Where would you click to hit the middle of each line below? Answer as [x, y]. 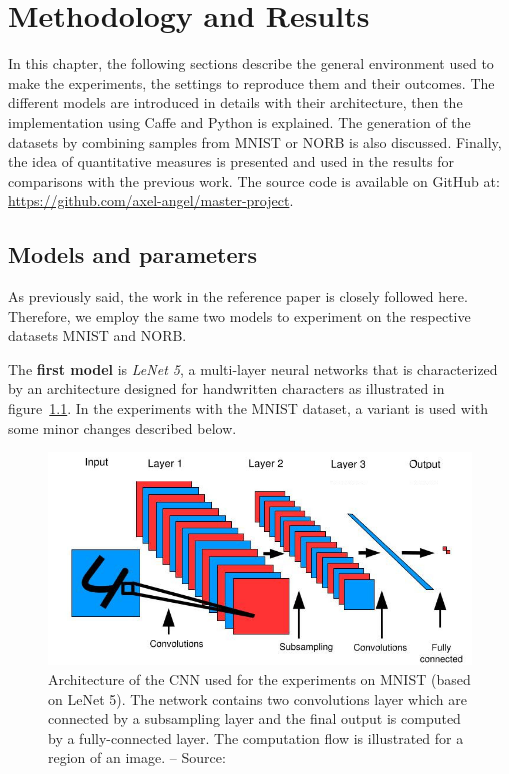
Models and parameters [133, 254]
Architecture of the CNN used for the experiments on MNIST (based [259, 679]
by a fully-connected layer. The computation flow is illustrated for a [256, 737]
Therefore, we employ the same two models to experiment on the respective [239, 315]
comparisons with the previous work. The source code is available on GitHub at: [254, 180]
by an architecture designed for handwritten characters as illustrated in [226, 388]
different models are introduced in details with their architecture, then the [235, 102]
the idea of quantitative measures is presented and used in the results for [231, 161]
